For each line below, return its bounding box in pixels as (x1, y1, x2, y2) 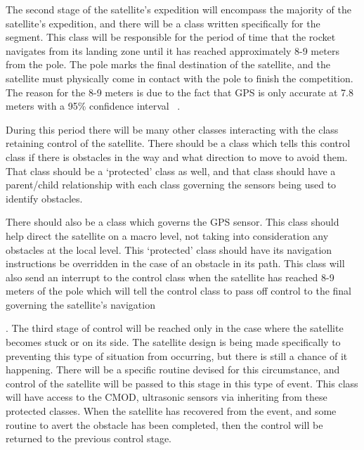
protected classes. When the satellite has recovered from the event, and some (6, 404, 337, 418)
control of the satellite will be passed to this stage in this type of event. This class (6, 375, 358, 390)
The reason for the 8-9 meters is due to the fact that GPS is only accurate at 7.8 (6, 84, 353, 99)
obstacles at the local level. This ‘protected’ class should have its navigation (6, 242, 332, 257)
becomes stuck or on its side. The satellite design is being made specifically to (6, 335, 341, 349)
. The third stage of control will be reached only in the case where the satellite (6, 321, 344, 335)
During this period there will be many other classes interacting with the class (6, 122, 339, 136)
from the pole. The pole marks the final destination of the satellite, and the (6, 57, 330, 72)
